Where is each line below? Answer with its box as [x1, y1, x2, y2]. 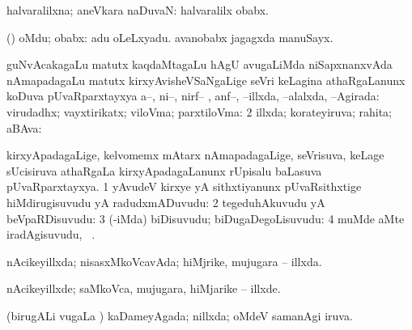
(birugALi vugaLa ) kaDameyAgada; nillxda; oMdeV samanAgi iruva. [6, 307, 353, 324]
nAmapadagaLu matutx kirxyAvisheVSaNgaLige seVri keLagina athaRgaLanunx [6, 71, 406, 88]
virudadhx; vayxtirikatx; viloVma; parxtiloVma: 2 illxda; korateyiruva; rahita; [6, 103, 392, 120]
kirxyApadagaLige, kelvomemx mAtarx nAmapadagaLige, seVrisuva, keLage [6, 146, 384, 163]
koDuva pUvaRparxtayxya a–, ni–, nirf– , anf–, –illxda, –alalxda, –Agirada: [6, 87, 380, 104]
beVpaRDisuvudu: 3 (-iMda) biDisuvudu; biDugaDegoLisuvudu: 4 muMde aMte [6, 209, 405, 226]
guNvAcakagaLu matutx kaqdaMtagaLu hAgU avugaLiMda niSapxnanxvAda [6, 56, 393, 73]
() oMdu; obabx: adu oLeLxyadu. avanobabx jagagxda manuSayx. [6, 28, 333, 45]
